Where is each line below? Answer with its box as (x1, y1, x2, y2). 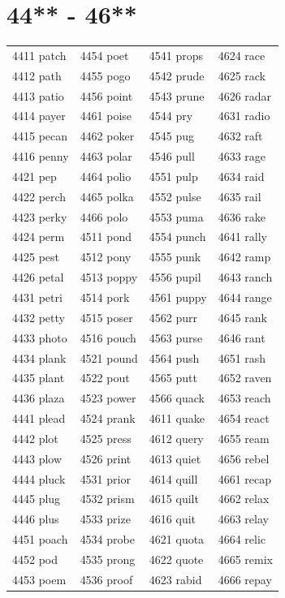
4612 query (149, 429, 204, 446)
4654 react (218, 410, 270, 427)
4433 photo (12, 329, 67, 346)
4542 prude (149, 67, 205, 84)
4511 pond (80, 228, 132, 245)
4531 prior (80, 470, 131, 487)
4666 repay (218, 570, 272, 587)
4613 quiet (149, 450, 201, 467)
